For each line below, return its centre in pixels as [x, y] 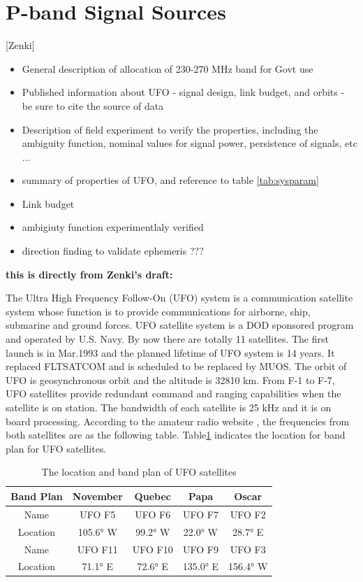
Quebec [153, 496]
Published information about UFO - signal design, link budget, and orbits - [183, 92]
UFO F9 [200, 549]
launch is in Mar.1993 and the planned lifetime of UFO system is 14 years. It [170, 352]
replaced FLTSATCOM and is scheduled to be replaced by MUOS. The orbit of [176, 366]
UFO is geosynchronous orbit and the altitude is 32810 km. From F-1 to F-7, [170, 379]
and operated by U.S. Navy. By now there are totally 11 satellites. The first [167, 339]
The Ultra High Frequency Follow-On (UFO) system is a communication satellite [179, 298]
